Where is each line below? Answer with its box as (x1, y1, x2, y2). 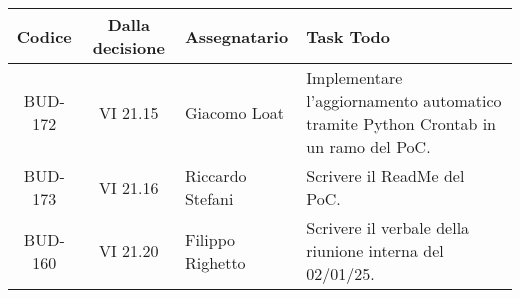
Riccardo (184, 164, 247, 187)
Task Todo (306, 24, 391, 48)
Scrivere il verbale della (306, 216, 470, 239)
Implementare (306, 66, 403, 89)
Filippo (184, 227, 235, 251)
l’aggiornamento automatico (306, 89, 502, 112)
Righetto (184, 250, 246, 274)
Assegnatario (184, 24, 289, 48)
